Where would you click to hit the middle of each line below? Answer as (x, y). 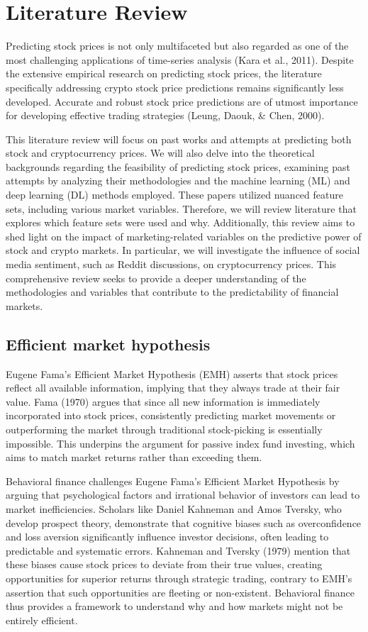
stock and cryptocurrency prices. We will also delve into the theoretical (160, 153)
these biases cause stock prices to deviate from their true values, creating (164, 564)
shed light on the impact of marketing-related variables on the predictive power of (184, 236)
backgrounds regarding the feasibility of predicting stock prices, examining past (178, 166)
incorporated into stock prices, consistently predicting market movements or (171, 415)
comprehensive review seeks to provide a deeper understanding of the (156, 278)
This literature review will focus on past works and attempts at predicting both (179, 139)
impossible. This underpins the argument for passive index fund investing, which (180, 443)
